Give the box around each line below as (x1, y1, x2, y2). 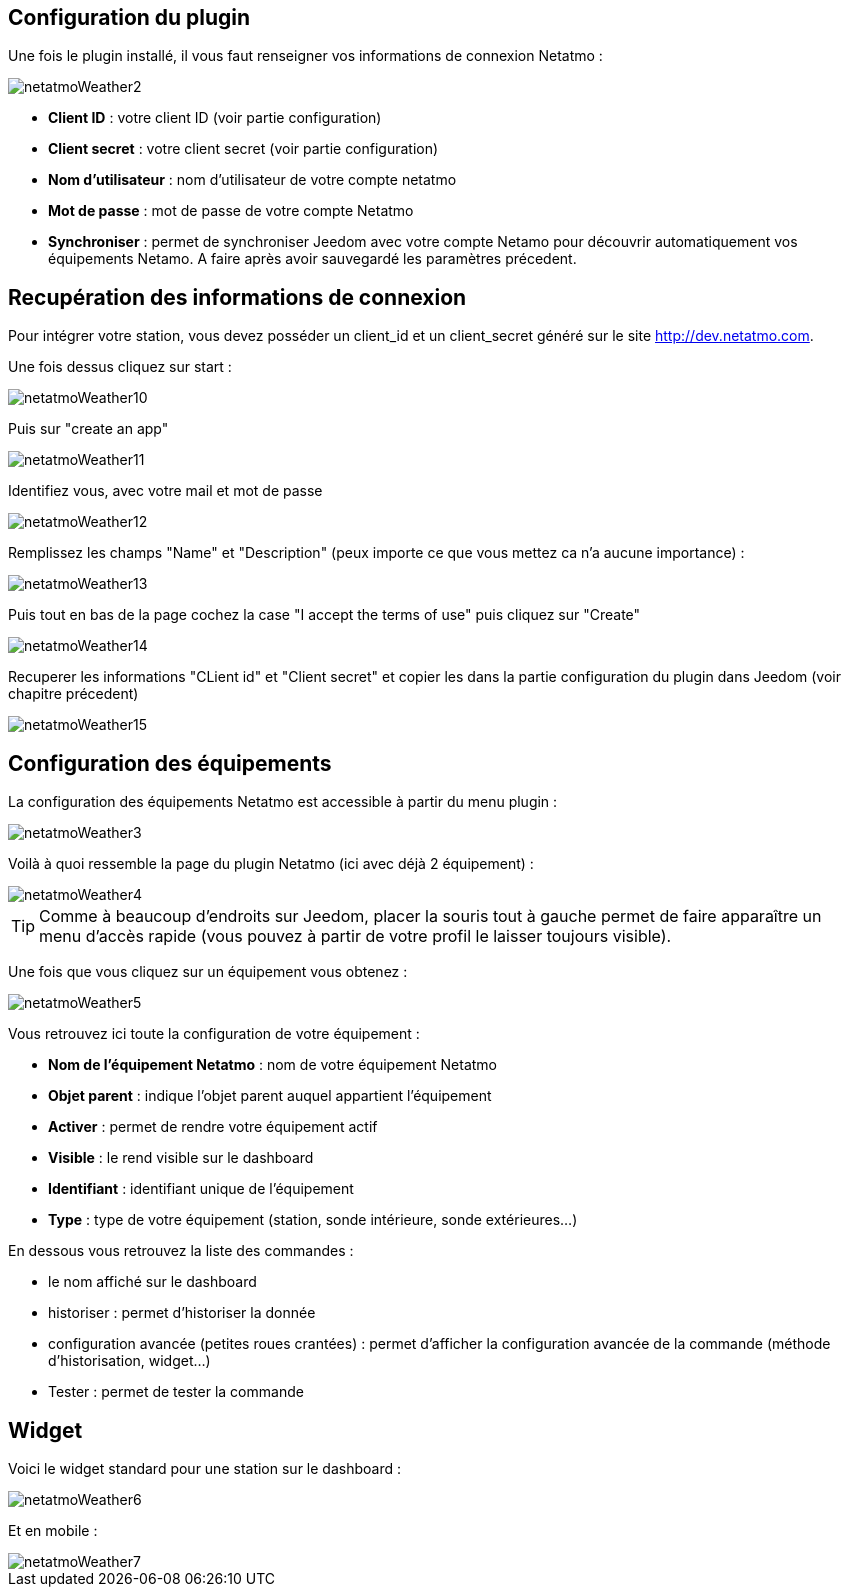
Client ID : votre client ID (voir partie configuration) (48, 109, 382, 127)
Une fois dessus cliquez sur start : (8, 358, 232, 376)
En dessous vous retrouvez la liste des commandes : (8, 1242, 354, 1260)
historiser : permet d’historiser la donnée (48, 1304, 316, 1322)
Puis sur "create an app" (8, 420, 169, 438)
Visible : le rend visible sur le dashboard (48, 1149, 314, 1167)
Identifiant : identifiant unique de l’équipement (48, 1180, 354, 1198)
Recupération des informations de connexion (8, 284, 467, 310)
